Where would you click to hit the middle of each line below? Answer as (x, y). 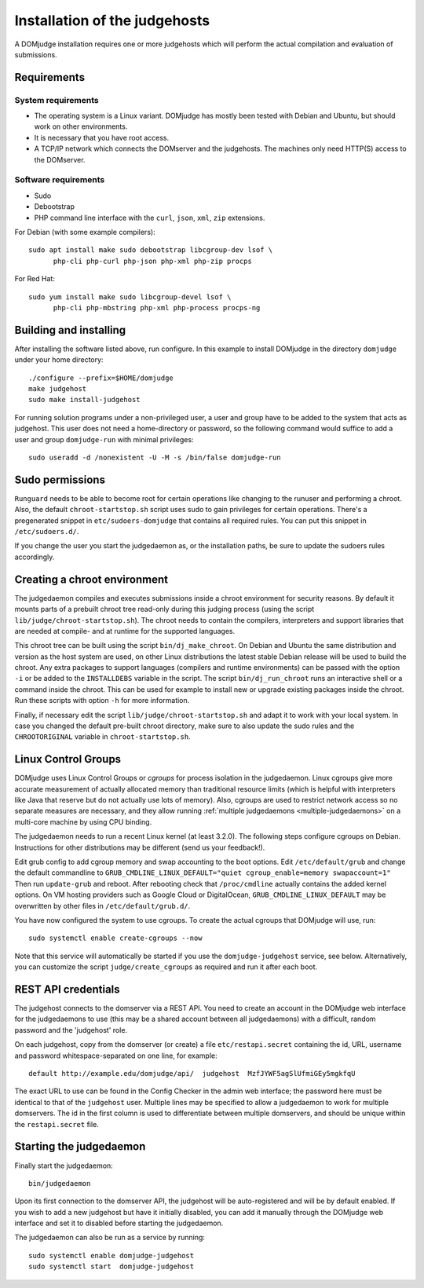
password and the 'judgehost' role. (71, 1030)
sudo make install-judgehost (84, 400)
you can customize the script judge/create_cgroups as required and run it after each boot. (166, 967)
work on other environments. (81, 126)
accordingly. (35, 557)
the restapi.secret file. (57, 1124)
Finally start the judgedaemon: (64, 1165)
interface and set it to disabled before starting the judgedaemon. (119, 1223)
